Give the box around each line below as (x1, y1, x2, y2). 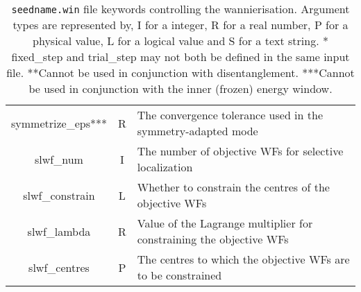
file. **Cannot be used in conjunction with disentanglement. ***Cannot (6, 65, 355, 80)
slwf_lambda (27, 223, 91, 239)
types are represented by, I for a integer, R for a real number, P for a (12, 17, 349, 33)
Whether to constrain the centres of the (137, 179, 330, 195)
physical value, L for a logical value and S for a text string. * (33, 33, 328, 49)
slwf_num (35, 151, 83, 167)
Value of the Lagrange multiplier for (137, 215, 313, 231)
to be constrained (137, 267, 222, 283)
